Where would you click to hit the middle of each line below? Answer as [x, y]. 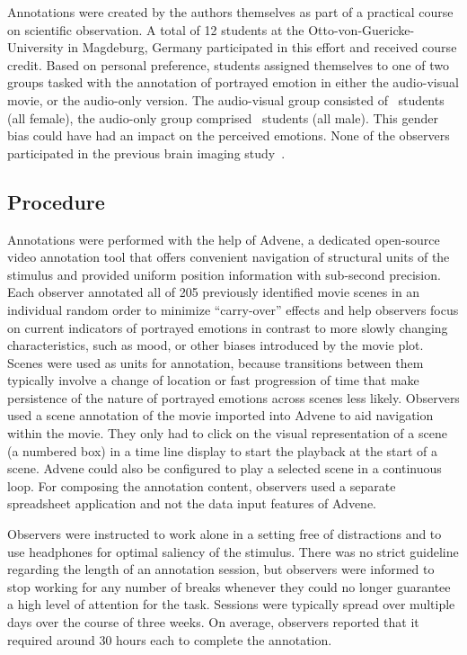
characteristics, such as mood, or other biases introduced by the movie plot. [216, 345]
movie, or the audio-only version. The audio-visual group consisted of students [226, 99]
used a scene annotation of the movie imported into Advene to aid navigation [220, 415]
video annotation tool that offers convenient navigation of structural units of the [229, 257]
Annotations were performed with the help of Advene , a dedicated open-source [224, 239]
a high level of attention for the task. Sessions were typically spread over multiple [231, 604]
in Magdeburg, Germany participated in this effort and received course [262, 47]
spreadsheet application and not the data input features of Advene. [192, 503]
